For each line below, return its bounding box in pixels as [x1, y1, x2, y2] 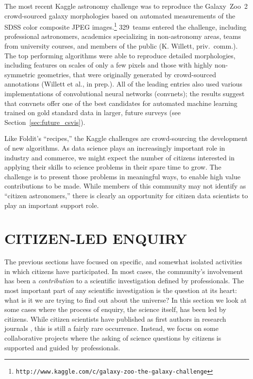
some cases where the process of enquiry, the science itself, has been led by [4, 304, 226, 314]
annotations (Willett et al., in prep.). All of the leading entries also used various [4, 79, 243, 89]
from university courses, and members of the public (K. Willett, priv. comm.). [4, 41, 238, 51]
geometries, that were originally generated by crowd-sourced [37, 69, 217, 79]
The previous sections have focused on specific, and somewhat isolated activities [4, 257, 242, 267]
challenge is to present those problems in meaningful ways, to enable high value [4, 171, 241, 181]
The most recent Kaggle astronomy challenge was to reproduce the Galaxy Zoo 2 [4, 1, 248, 11]
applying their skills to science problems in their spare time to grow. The [4, 162, 221, 172]
